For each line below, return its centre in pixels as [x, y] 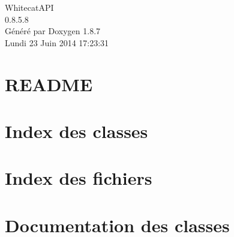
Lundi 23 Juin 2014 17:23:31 [57, 42]
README [49, 84]
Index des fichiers [79, 178]
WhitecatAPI [29, 7]
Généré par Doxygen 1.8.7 [53, 31]
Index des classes [76, 130]
